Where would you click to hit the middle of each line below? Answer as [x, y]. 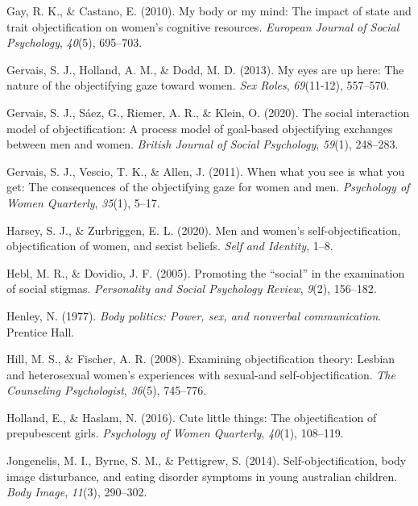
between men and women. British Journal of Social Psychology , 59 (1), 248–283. [203, 144]
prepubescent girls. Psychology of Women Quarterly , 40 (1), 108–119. [175, 433]
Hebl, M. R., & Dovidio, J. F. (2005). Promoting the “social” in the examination [206, 272]
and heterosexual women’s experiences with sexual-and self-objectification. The [201, 374]
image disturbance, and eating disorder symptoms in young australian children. [202, 476]
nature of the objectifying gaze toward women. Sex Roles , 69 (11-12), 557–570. [198, 85]
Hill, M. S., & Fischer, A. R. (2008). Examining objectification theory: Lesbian [201, 359]
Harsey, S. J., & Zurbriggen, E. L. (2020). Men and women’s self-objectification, [204, 230]
